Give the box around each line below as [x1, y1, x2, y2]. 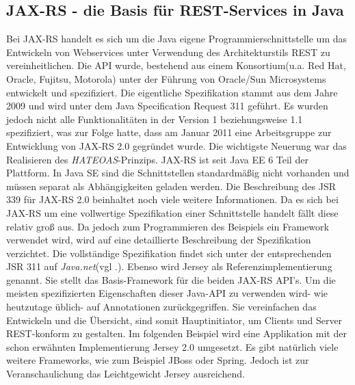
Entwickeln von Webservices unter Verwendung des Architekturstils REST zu [6, 44, 330, 59]
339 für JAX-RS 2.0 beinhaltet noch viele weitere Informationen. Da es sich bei [6, 192, 339, 207]
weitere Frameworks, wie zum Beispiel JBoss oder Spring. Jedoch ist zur [6, 353, 309, 367]
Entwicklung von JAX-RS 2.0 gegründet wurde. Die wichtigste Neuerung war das [6, 138, 347, 152]
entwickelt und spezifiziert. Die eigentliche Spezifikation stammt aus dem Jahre [6, 85, 338, 99]
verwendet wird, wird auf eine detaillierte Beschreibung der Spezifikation [6, 233, 311, 247]
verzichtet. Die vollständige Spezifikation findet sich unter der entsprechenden [6, 245, 332, 260]
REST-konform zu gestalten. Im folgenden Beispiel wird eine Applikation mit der [6, 326, 347, 341]
